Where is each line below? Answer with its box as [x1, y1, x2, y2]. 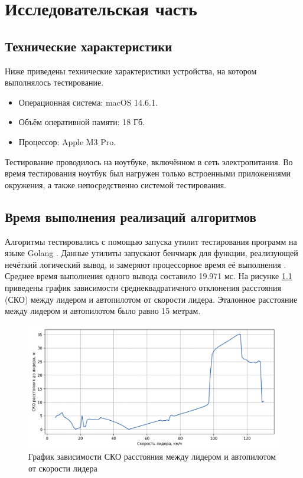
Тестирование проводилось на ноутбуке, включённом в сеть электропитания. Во [5, 155, 293, 168]
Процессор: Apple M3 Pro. [18, 135, 116, 148]
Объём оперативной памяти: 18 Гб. [18, 116, 145, 128]
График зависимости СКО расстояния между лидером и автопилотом [28, 450, 276, 463]
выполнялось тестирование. [5, 76, 104, 89]
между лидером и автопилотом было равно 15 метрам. [5, 305, 201, 317]
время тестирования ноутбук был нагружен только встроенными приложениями [5, 167, 291, 179]
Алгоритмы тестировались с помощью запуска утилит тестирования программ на [5, 235, 297, 247]
